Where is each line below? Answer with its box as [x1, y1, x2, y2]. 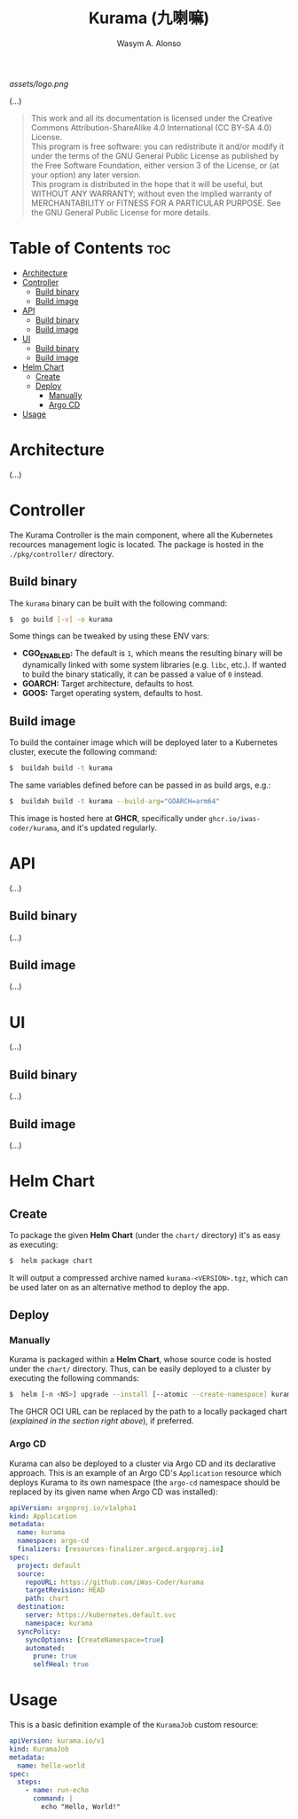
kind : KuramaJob [9, 1745, 69, 1753]
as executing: [9, 1239, 59, 1250]
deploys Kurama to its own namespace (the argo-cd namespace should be [9, 1477, 281, 1487]
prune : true [32, 1651, 77, 1661]
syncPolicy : [17, 1627, 62, 1636]
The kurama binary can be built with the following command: [9, 598, 228, 608]
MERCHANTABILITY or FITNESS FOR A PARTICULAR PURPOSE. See [30, 197, 281, 208]
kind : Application [9, 1511, 77, 1521]
